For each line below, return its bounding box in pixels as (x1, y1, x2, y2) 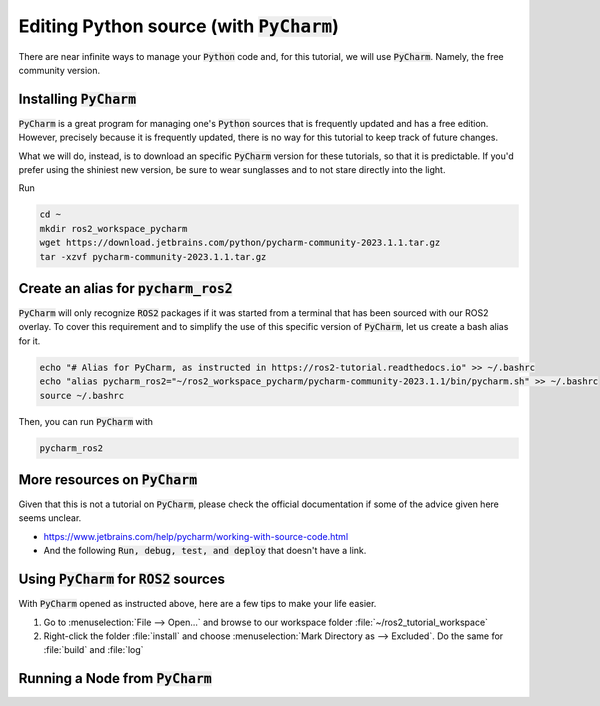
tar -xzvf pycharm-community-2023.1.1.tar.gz (39, 251, 267, 262)
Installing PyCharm (18, 90, 137, 107)
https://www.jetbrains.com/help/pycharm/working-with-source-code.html (43, 530, 349, 542)
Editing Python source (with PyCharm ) (18, 15, 340, 37)
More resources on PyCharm (18, 471, 198, 488)
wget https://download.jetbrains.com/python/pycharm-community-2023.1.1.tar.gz (39, 237, 441, 249)
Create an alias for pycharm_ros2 (18, 280, 234, 297)
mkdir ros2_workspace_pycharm (39, 223, 188, 234)
